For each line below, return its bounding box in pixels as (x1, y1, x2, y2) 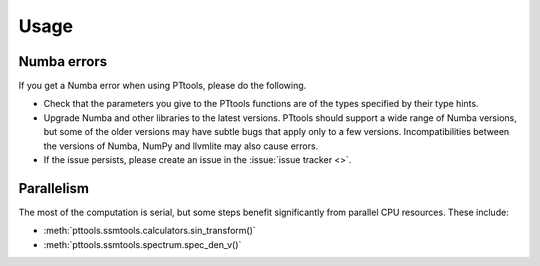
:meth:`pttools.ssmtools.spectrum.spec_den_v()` (43, 238, 242, 250)
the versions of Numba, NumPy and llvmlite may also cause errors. (43, 140, 319, 152)
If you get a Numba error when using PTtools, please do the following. (18, 80, 307, 92)
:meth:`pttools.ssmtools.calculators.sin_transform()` (43, 225, 257, 237)
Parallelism (18, 180, 90, 197)
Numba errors (18, 53, 108, 70)
